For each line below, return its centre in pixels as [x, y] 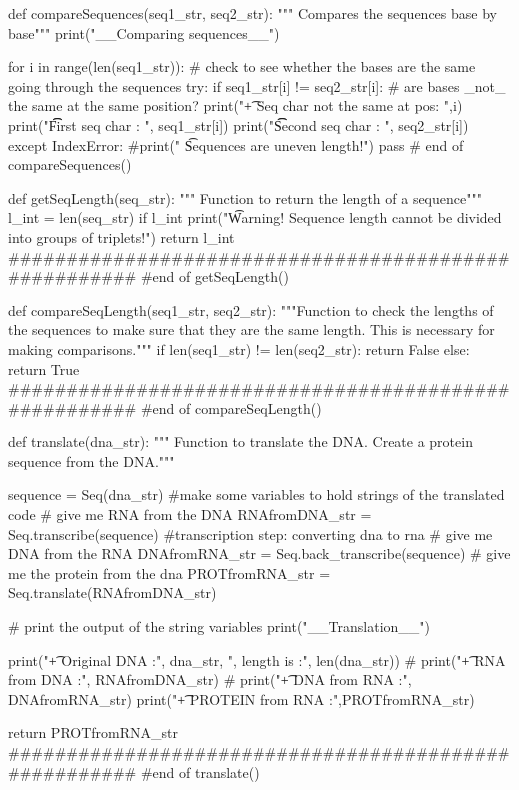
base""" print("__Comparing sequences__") [144, 32]
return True [44, 368]
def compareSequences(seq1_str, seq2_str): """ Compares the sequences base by [252, 13]
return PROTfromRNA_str [93, 732]
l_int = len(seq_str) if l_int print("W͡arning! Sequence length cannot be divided [255, 217]
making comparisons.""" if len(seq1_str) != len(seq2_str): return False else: [239, 348]
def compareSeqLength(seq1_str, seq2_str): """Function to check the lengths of [251, 309]
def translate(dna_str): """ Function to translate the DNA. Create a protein [240, 441]
